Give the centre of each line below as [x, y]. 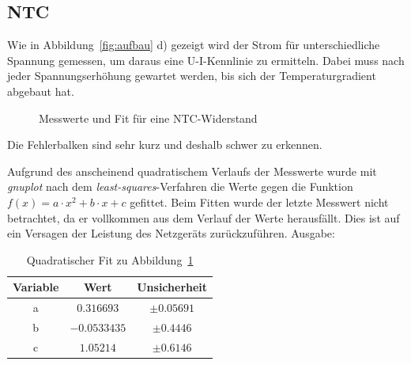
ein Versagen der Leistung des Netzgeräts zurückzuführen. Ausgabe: [171, 233]
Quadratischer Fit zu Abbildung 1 [110, 259]
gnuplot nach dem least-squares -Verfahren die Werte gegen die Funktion [180, 186]
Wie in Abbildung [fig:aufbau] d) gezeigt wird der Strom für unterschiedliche [194, 45]
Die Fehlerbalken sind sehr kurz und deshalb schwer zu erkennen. [165, 144]
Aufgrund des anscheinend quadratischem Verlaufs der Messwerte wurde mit [192, 171]
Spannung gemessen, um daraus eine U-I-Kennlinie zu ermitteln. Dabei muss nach [206, 60]
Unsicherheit [172, 287]
